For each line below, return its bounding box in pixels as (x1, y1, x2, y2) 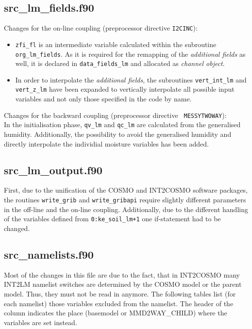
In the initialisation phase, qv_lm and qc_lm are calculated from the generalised (4, 119, 241, 130)
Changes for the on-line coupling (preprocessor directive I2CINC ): (4, 23, 198, 33)
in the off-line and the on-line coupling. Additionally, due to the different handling (4, 204, 248, 214)
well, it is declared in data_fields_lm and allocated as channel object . (15, 58, 225, 68)
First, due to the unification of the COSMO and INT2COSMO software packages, (4, 185, 248, 195)
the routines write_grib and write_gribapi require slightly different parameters (4, 195, 246, 205)
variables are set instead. (4, 317, 77, 327)
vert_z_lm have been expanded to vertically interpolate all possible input (15, 84, 235, 94)
